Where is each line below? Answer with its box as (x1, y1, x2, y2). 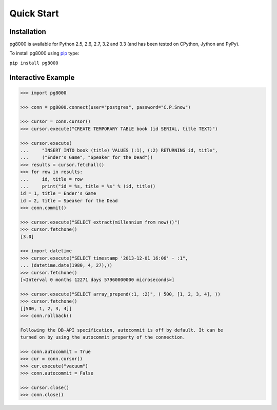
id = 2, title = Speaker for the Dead (20, 198, 118, 203)
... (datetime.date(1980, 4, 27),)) (20, 263, 113, 268)
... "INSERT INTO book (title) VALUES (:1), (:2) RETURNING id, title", (20, 147, 218, 153)
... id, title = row (20, 176, 83, 182)
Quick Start (9, 8, 59, 19)
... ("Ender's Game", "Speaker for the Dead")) (20, 155, 153, 160)
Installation (9, 27, 46, 36)
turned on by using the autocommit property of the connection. (20, 334, 186, 340)
